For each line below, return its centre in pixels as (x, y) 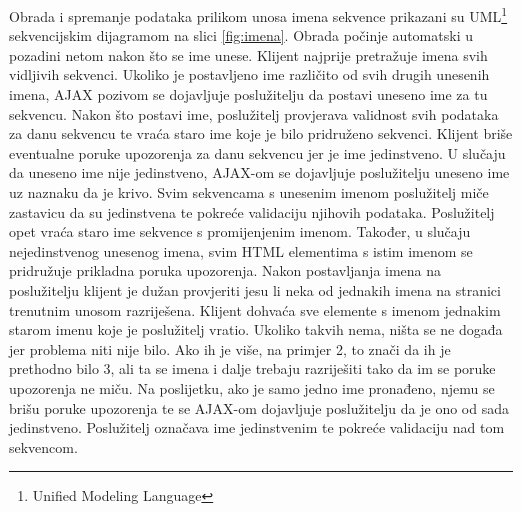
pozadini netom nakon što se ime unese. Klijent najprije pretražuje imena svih (248, 54)
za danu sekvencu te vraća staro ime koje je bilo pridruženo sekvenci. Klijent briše (261, 133)
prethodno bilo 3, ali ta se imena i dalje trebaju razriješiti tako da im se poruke (252, 368)
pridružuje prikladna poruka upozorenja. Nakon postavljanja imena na (225, 270)
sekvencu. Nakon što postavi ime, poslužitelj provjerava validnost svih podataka (254, 113)
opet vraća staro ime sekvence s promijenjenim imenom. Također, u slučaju (240, 231)
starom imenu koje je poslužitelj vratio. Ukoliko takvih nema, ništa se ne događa (256, 329)
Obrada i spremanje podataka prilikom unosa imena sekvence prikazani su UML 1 (258, 14)
